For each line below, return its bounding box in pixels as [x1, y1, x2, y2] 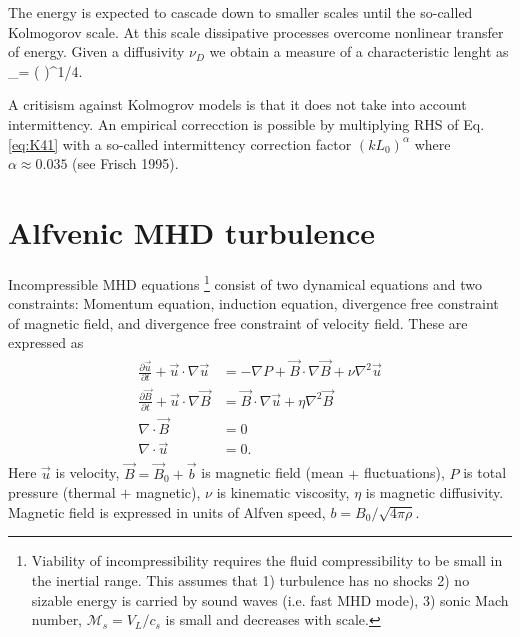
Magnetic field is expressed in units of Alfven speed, [8, 501, 326, 522]
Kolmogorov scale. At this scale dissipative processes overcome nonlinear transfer [8, 21, 504, 42]
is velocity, [55, 462, 120, 483]
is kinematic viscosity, [216, 482, 350, 503]
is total [463, 462, 507, 483]
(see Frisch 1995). [72, 153, 179, 174]
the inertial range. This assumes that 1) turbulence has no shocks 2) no [31, 570, 470, 591]
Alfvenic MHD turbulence [8, 211, 376, 252]
